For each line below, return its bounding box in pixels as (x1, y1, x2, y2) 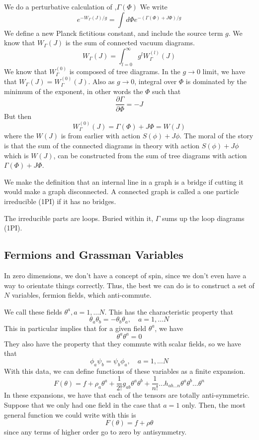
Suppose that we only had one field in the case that (4, 400, 161, 410)
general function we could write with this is (4, 409, 136, 420)
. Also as (88, 76, 115, 87)
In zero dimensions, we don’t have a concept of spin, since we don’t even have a (4, 270, 247, 280)
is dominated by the (185, 76, 247, 87)
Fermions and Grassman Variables (4, 247, 183, 262)
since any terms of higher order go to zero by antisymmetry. (4, 427, 187, 437)
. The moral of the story (179, 130, 254, 141)
